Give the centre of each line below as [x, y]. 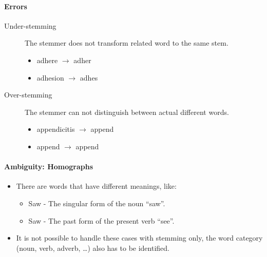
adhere [47, 60]
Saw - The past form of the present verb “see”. [101, 220]
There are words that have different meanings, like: [96, 186]
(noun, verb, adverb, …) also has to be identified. [93, 248]
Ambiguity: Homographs [49, 166]
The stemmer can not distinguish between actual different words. [127, 112]
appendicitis [56, 129]
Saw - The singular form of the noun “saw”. [97, 203]
